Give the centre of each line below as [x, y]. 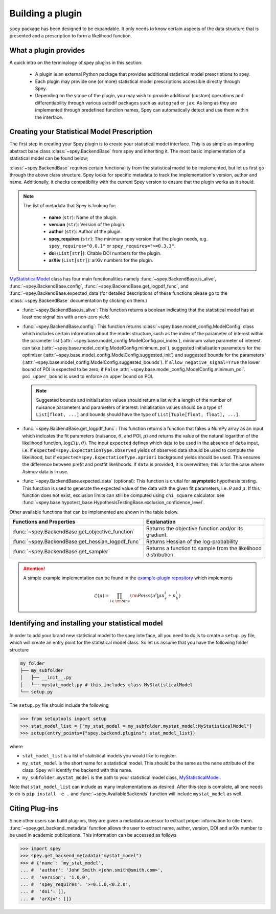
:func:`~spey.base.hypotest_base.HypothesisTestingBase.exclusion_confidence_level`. [113, 503]
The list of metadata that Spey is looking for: [70, 206]
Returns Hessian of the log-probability [192, 541]
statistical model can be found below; [49, 158]
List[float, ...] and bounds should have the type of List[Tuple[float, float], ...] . [138, 414]
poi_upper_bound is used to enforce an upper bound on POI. [88, 377]
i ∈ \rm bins [120, 601]
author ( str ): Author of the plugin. [85, 232]
